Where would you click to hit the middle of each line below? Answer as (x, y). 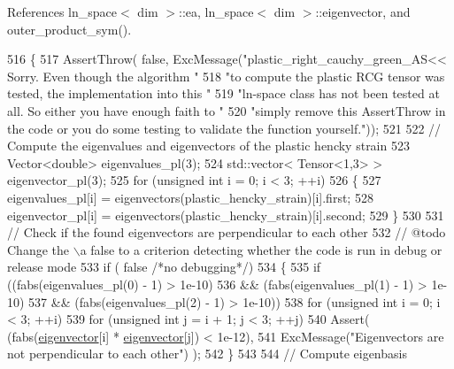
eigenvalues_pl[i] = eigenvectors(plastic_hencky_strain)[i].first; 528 (190, 197)
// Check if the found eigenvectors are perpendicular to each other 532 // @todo (227, 232)
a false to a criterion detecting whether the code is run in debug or (261, 249)
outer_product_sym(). (69, 29)
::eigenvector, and (363, 12)
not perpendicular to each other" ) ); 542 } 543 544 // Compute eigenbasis (207, 354)
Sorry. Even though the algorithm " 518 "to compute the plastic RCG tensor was (226, 76)
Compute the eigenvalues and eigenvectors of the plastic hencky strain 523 (208, 146)
